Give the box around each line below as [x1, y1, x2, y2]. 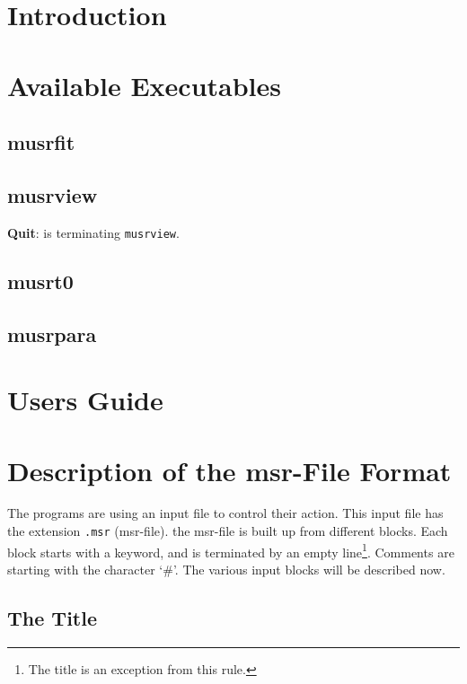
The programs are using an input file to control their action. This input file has [7, 504, 444, 522]
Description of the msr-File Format [7, 452, 452, 488]
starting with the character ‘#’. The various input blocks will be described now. [7, 559, 445, 578]
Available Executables [7, 66, 282, 103]
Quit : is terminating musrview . [7, 223, 180, 241]
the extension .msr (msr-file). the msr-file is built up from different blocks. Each [7, 522, 448, 540]
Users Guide [7, 381, 163, 418]
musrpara [7, 320, 97, 347]
